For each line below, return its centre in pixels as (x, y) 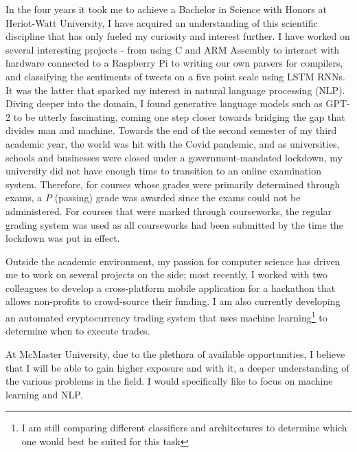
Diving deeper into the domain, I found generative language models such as (164, 103)
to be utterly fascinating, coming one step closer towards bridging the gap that (179, 116)
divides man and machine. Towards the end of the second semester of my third (171, 130)
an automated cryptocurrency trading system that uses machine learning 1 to (166, 316)
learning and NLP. (44, 394)
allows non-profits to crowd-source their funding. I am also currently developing (173, 301)
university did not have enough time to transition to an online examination (163, 171)
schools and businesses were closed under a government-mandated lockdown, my (174, 157)
